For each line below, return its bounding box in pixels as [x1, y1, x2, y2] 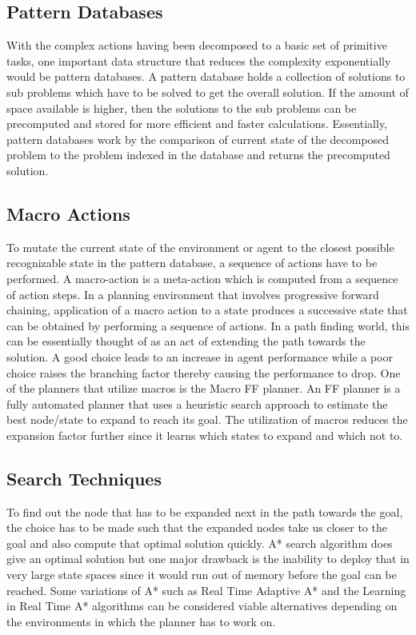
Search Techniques [6, 465, 162, 490]
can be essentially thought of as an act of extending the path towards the [6, 333, 366, 349]
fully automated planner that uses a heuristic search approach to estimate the [6, 395, 388, 412]
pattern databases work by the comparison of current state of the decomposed [6, 130, 390, 147]
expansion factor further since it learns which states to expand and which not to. [6, 426, 403, 443]
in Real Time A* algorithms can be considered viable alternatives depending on [6, 597, 398, 614]
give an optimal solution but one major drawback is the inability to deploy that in [6, 550, 410, 567]
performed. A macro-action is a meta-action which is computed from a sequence [6, 270, 398, 286]
